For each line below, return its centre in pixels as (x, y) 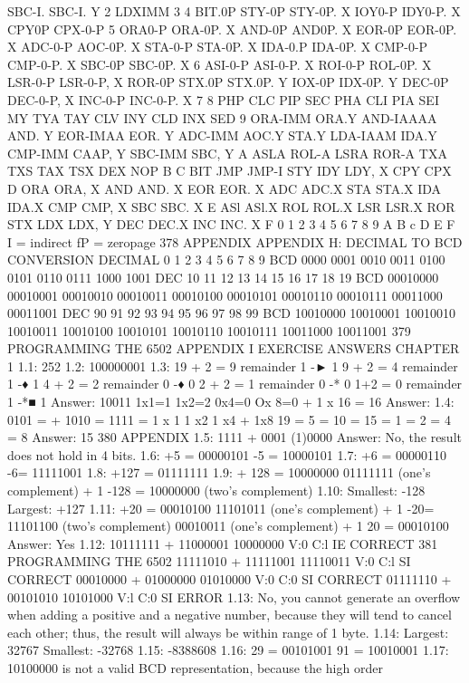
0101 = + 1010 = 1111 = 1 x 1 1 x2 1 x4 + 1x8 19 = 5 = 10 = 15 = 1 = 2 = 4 (229, 419)
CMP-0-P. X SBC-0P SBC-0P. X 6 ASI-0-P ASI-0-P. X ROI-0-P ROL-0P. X (220, 64)
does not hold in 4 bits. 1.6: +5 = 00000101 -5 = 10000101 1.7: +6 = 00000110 (227, 454)
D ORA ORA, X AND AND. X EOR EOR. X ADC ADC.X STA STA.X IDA (225, 188)
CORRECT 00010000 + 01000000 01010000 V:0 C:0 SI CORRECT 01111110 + (230, 579)
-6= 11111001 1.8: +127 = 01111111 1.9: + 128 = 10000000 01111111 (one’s (219, 472)
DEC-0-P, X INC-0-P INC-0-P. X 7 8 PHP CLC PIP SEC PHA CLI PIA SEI (223, 99)
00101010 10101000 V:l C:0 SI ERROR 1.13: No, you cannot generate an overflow (234, 596)
